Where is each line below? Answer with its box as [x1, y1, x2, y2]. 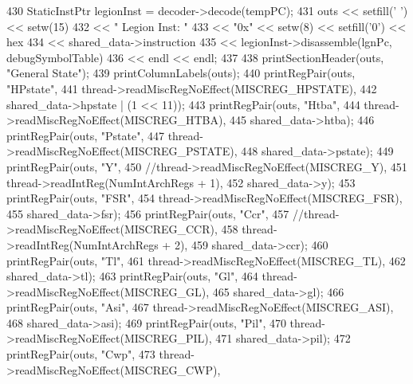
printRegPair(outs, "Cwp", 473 [6, 346, 155, 362]
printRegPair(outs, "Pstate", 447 [6, 127, 164, 143]
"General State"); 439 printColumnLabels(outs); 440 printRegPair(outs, [6, 65, 356, 81]
